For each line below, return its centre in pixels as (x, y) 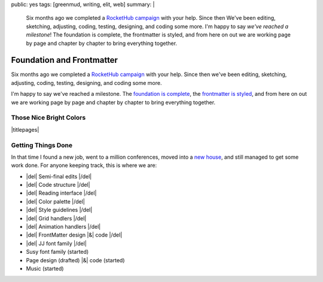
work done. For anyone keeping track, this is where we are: (84, 165)
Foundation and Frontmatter (64, 60)
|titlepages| (25, 129)
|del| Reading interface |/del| (61, 193)
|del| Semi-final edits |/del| (59, 176)
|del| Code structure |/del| (58, 185)
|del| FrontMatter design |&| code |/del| (74, 235)
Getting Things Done (42, 145)
